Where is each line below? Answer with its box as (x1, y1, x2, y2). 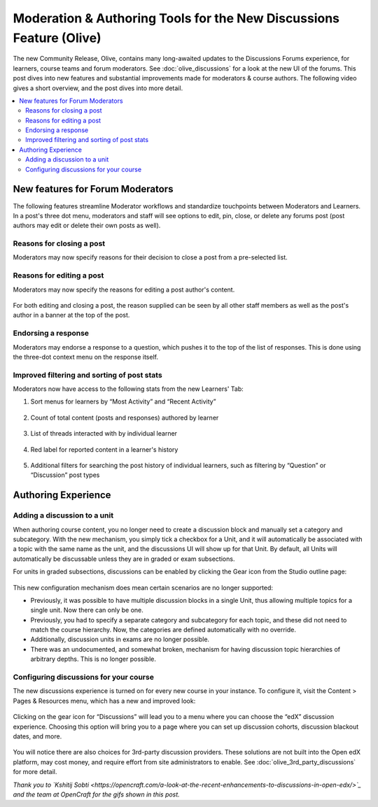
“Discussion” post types (30, 471, 100, 479)
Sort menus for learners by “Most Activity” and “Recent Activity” (30, 397, 216, 406)
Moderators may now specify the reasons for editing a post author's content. (13, 285, 235, 294)
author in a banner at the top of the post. (13, 311, 130, 320)
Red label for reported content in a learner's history (30, 445, 178, 454)
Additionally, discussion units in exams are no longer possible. (30, 635, 210, 643)
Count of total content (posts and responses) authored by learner (30, 413, 219, 422)
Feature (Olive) (13, 30, 101, 45)
